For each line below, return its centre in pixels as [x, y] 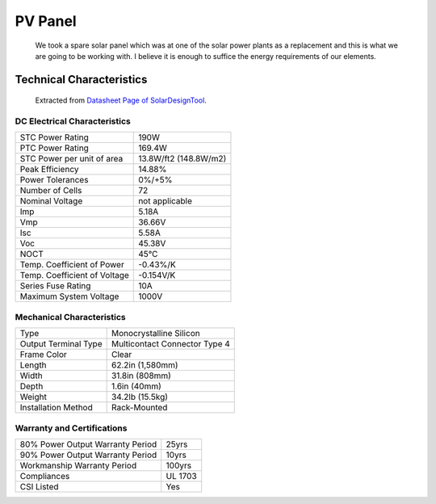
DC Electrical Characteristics [73, 121]
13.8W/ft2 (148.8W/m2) [182, 159]
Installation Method [56, 408]
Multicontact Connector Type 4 [170, 344]
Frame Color [44, 355]
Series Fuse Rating [55, 286]
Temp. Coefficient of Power [72, 265]
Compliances [45, 476]
